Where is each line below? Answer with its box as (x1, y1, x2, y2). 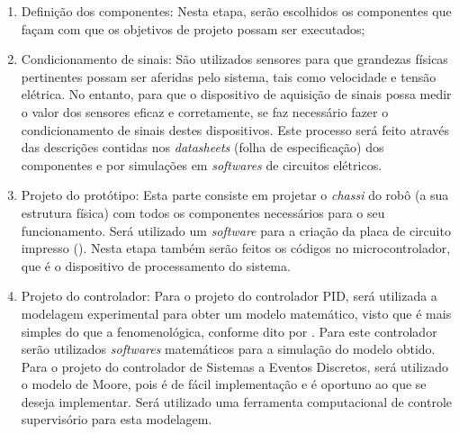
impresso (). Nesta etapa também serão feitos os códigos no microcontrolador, (21, 239, 451, 258)
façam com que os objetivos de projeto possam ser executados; (21, 19, 365, 38)
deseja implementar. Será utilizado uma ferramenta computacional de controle (21, 392, 453, 411)
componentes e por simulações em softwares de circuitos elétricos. (21, 155, 382, 174)
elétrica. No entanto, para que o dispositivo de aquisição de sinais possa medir (21, 85, 452, 104)
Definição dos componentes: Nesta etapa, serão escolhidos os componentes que (21, 2, 452, 20)
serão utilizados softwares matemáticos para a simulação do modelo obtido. (21, 339, 436, 358)
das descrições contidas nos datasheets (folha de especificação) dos (21, 138, 384, 157)
